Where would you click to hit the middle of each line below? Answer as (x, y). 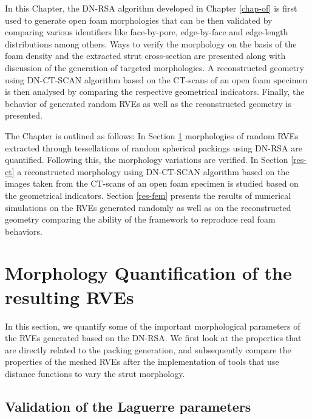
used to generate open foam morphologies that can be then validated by (139, 20)
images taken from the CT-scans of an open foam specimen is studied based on (152, 183)
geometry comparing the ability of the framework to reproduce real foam (140, 219)
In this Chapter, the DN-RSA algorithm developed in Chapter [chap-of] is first (151, 8)
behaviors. (24, 231)
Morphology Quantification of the (148, 273)
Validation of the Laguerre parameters (128, 406)
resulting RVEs (70, 296)
